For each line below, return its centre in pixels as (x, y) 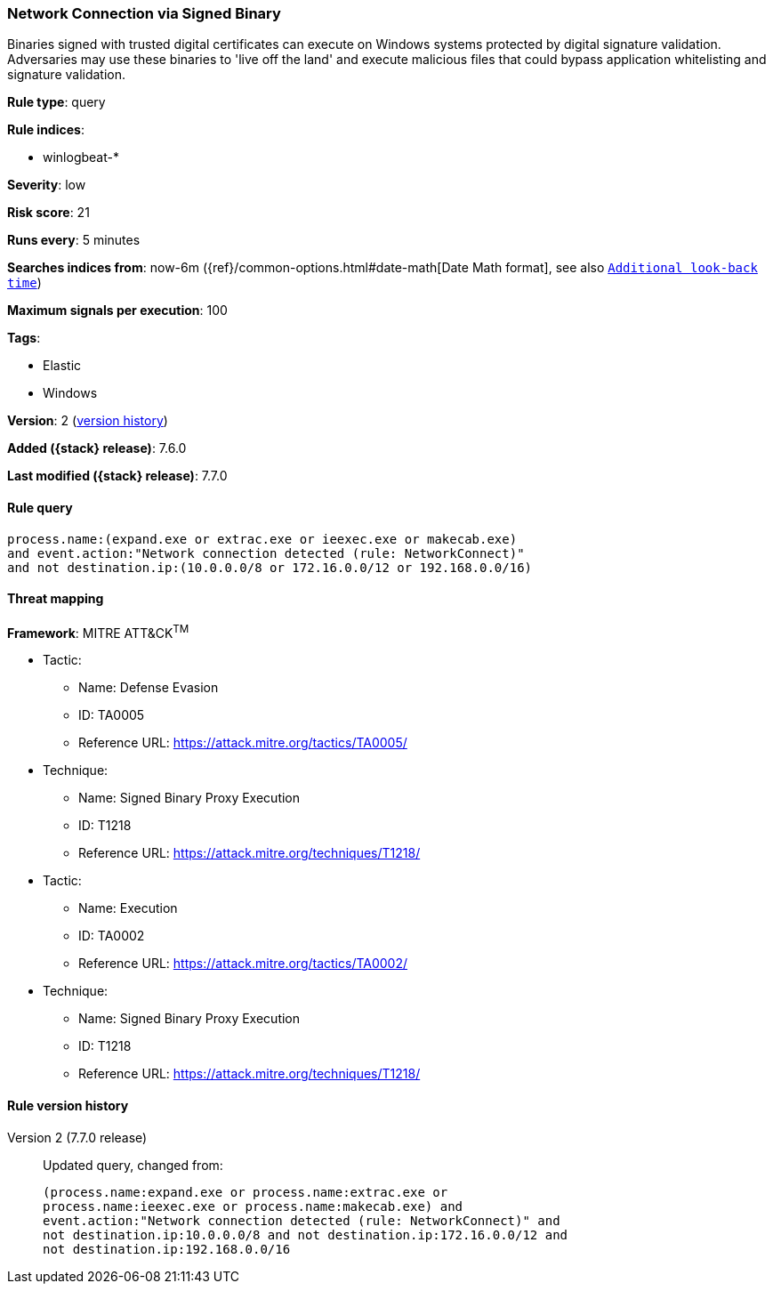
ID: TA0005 (112, 715)
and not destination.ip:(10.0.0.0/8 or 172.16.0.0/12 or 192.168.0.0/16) (270, 567)
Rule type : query (56, 102)
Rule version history (68, 1106)
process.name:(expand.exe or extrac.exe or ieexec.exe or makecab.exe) (262, 539)
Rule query (40, 507)
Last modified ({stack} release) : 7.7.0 (117, 476)
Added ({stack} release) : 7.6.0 (97, 448)
